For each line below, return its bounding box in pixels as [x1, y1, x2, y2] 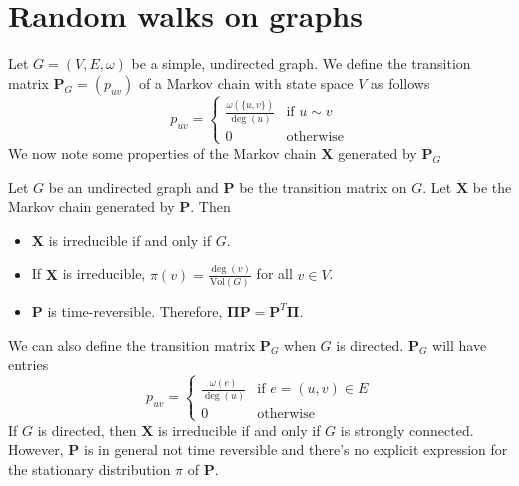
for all [256, 263, 293, 284]
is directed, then [37, 419, 137, 440]
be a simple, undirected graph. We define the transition [131, 53, 471, 74]
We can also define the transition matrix [8, 334, 256, 355]
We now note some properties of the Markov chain [8, 142, 317, 163]
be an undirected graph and [48, 176, 219, 197]
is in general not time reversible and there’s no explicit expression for [83, 439, 508, 460]
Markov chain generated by [8, 196, 175, 217]
